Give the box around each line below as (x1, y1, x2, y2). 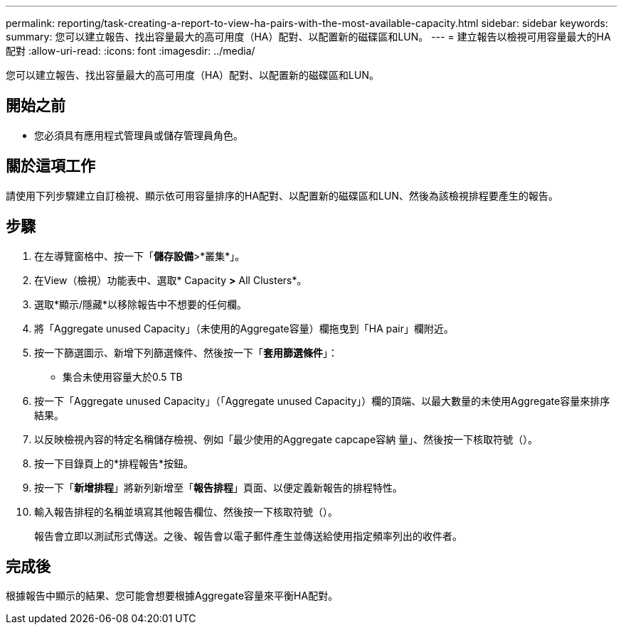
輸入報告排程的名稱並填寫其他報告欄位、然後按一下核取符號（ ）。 (34, 505, 338, 518)
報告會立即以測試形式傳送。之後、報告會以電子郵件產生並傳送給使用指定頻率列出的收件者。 (34, 529, 462, 542)
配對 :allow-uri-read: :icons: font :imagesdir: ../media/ (6, 45, 255, 57)
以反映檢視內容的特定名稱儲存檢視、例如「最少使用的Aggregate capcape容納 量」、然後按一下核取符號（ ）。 (34, 433, 538, 445)
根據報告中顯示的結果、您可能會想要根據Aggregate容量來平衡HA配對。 (6, 590, 339, 602)
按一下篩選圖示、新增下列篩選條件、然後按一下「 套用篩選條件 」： (34, 346, 338, 359)
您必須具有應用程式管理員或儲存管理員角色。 (34, 129, 243, 141)
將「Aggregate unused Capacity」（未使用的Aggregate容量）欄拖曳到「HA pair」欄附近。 (34, 322, 454, 335)
